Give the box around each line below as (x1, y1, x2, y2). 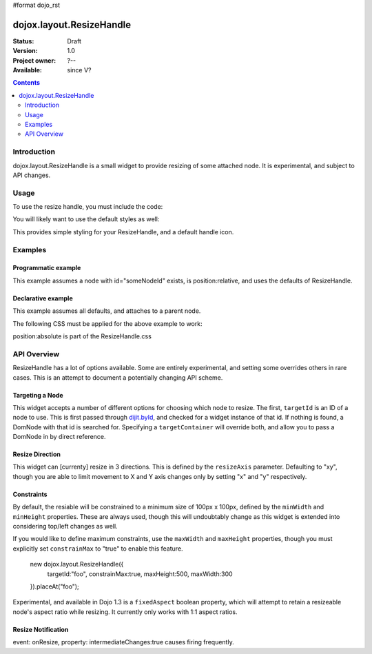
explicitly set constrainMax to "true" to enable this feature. (12, 544, 183, 553)
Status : (12, 37, 34, 45)
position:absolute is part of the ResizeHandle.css (12, 332, 152, 340)
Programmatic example (12, 264, 81, 272)
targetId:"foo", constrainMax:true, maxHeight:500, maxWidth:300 (47, 569, 234, 578)
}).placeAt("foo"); (30, 582, 79, 591)
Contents (12, 79, 41, 87)
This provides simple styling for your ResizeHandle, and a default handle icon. (12, 227, 234, 236)
